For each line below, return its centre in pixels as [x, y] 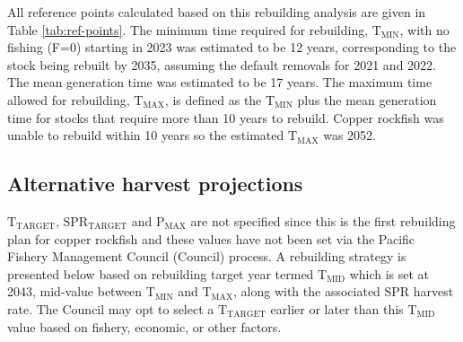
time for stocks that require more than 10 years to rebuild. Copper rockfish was [226, 117]
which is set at [389, 273]
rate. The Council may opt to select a [111, 308]
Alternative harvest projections [155, 184]
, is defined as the [213, 99]
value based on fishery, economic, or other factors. [144, 326]
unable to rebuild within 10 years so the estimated [146, 135]
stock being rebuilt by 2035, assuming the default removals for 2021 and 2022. [222, 64]
